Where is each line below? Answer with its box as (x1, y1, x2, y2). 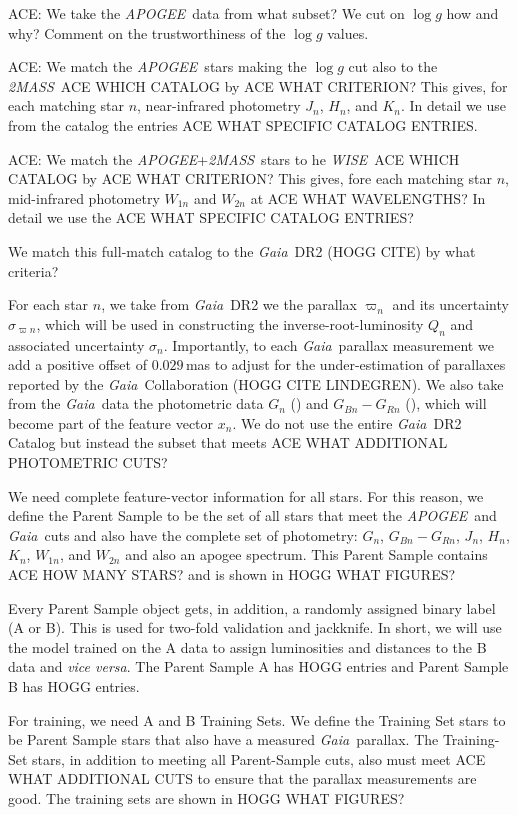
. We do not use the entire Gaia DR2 (232, 412, 462, 433)
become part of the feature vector (8, 412, 214, 433)
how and (446, 3, 499, 23)
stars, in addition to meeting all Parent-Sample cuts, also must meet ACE (32, 748, 486, 769)
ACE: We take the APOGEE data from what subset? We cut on (8, 3, 405, 23)
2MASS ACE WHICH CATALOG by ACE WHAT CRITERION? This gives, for (8, 75, 508, 96)
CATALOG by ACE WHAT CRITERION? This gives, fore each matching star (8, 168, 492, 189)
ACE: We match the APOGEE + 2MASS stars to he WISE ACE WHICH (8, 148, 460, 169)
